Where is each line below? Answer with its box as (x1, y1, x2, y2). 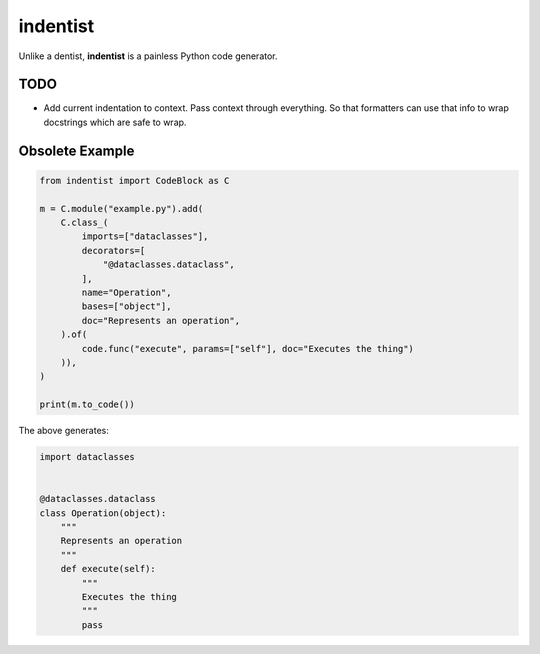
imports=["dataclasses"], (81, 231, 209, 242)
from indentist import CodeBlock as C (39, 175, 230, 186)
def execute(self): (60, 563, 157, 575)
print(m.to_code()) (39, 399, 135, 410)
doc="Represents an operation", (81, 315, 240, 326)
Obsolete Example (18, 142, 135, 159)
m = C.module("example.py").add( (39, 203, 204, 214)
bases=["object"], (81, 301, 172, 312)
